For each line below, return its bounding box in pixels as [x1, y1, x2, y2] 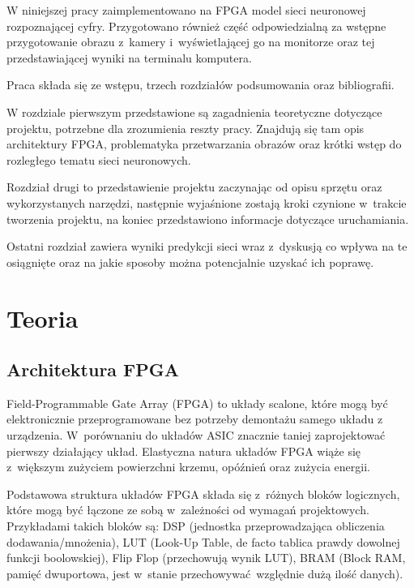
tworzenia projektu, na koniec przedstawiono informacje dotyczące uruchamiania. [6, 210, 409, 227]
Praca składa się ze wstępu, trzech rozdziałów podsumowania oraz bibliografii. [6, 76, 395, 93]
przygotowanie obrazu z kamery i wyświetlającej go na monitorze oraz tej [6, 33, 375, 50]
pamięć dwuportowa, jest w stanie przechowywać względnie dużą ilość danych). [6, 564, 403, 582]
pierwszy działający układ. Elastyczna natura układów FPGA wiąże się [6, 442, 361, 459]
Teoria [6, 301, 79, 334]
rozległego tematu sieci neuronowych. [6, 151, 191, 168]
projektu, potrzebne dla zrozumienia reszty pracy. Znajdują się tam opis [6, 119, 365, 136]
